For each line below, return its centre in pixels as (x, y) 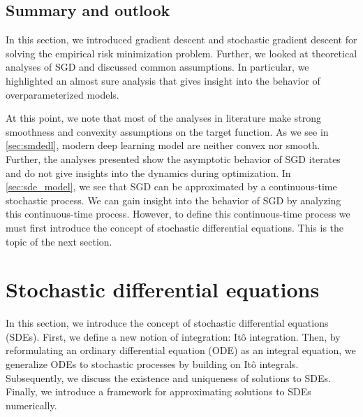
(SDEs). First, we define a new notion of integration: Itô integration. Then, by (173, 336)
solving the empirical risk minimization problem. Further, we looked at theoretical (181, 53)
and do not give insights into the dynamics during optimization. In (148, 172)
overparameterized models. (62, 94)
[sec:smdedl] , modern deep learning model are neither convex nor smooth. (163, 145)
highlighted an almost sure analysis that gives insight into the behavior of (163, 80)
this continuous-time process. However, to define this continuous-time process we (178, 214)
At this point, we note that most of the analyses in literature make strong (163, 118)
